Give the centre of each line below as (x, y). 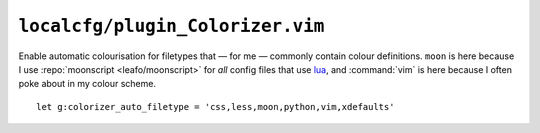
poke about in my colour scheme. (87, 84)
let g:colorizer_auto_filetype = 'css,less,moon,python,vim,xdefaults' (215, 106)
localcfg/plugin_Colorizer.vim (171, 26)
